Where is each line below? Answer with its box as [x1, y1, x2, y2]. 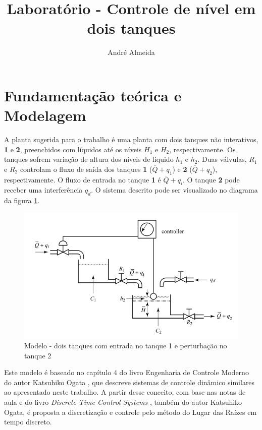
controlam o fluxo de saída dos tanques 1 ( [20, 163, 152, 174]
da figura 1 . [4, 195, 40, 206]
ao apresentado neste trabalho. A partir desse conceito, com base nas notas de [4, 387, 246, 397]
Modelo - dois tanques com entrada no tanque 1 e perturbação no [24, 340, 227, 351]
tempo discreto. [4, 416, 52, 427]
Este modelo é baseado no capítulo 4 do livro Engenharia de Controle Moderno [4, 367, 249, 378]
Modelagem [4, 105, 86, 126]
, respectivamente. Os [169, 144, 236, 154]
